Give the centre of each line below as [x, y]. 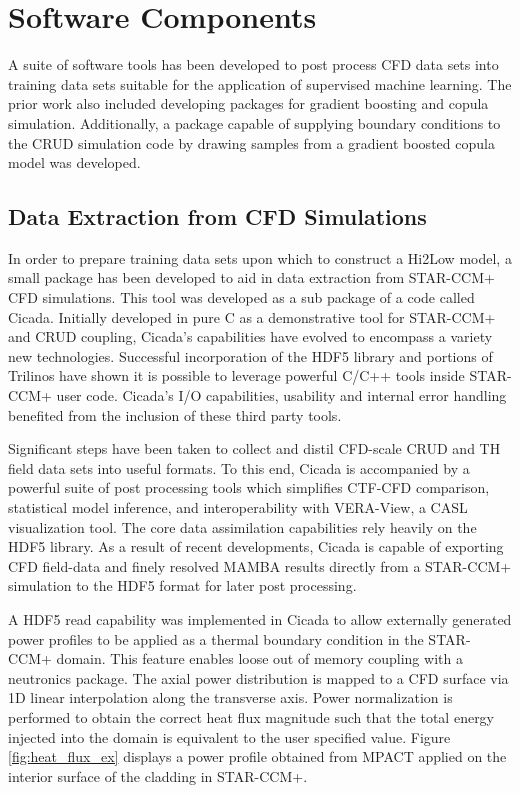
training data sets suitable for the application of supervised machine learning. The [260, 83]
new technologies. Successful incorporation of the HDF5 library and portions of [250, 355]
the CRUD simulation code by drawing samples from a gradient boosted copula [251, 142]
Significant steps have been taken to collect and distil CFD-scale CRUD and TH [254, 448]
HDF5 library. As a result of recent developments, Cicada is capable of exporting [256, 546]
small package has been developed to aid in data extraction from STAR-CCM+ [251, 277]
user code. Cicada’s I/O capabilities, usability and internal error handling [281, 395]
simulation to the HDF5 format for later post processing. [182, 585]
